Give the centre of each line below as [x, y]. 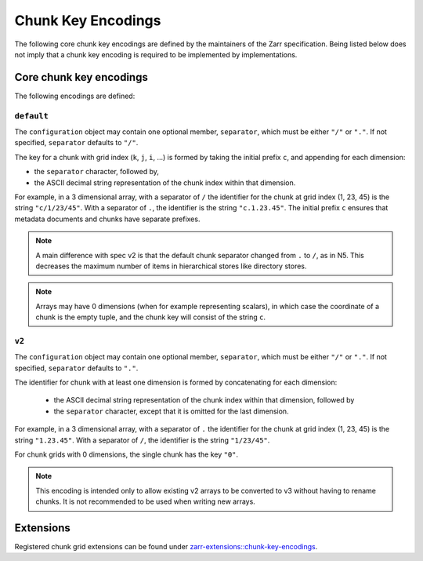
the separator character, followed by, [97, 172]
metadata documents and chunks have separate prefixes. [107, 219]
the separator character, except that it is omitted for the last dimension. [171, 411]
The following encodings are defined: [75, 96]
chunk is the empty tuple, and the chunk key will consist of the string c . [151, 317]
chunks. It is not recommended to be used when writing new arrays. [146, 501]
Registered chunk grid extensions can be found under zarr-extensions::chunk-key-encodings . [166, 547]
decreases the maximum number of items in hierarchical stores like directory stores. [171, 266]
